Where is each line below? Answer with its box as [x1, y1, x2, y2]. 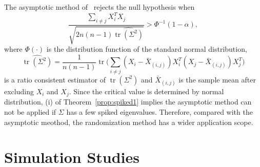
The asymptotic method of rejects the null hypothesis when [4, 2, 195, 12]
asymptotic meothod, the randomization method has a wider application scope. [4, 116, 253, 127]
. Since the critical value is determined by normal [69, 86, 224, 96]
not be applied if [4, 106, 56, 117]
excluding [4, 86, 34, 96]
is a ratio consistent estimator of [4, 74, 106, 85]
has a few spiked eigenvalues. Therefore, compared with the [66, 106, 253, 117]
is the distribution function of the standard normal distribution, [46, 44, 247, 54]
